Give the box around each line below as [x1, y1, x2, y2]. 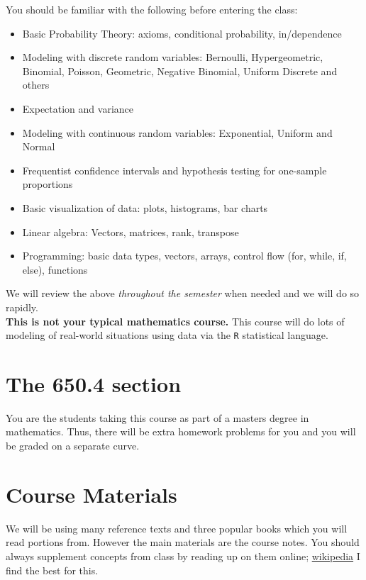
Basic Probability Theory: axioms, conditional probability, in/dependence [22, 26, 342, 40]
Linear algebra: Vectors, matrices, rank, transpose [22, 224, 239, 239]
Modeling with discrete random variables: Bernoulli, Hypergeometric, [22, 50, 323, 65]
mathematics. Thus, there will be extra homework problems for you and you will [6, 424, 356, 439]
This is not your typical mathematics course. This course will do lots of [6, 313, 345, 328]
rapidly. [6, 299, 38, 314]
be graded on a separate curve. [6, 438, 140, 453]
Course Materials [6, 479, 177, 508]
